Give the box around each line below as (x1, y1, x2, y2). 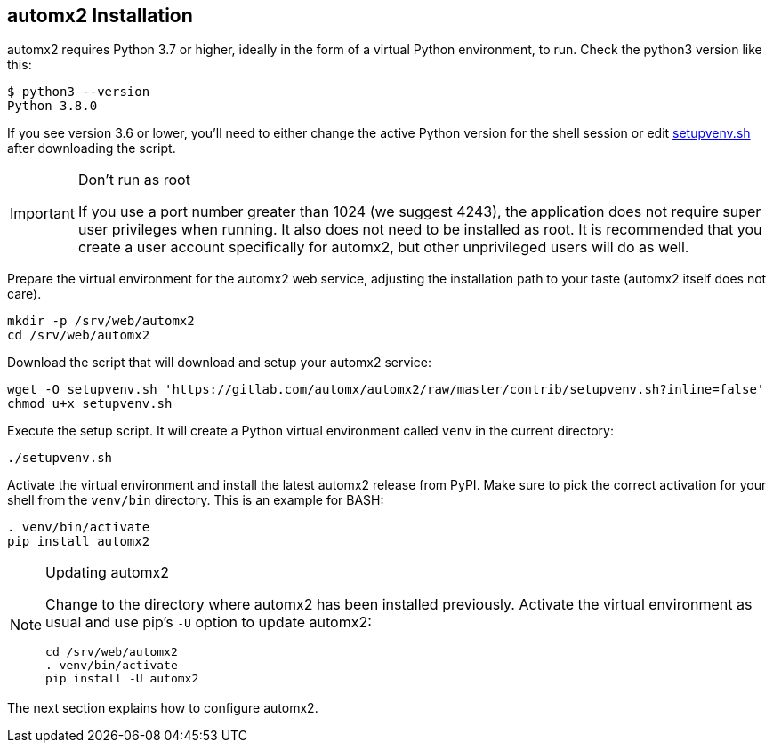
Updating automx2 (45, 563, 170, 582)
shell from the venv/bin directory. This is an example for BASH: (7, 492, 384, 508)
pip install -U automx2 (45, 672, 199, 686)
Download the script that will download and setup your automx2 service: (7, 355, 431, 371)
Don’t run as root (77, 171, 190, 189)
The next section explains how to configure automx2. (7, 700, 318, 716)
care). (7, 286, 42, 302)
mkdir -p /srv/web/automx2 (7, 314, 195, 329)
